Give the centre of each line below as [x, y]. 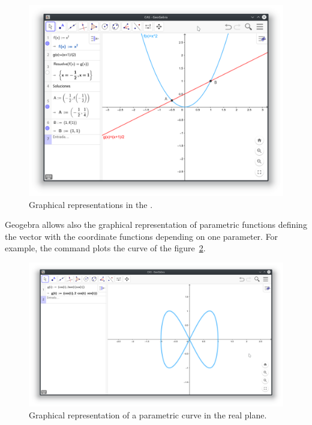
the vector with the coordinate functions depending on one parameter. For [142, 236]
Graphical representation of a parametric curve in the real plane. [148, 414]
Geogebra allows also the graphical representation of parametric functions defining [156, 225]
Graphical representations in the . [91, 204]
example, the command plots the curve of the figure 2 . [105, 248]
